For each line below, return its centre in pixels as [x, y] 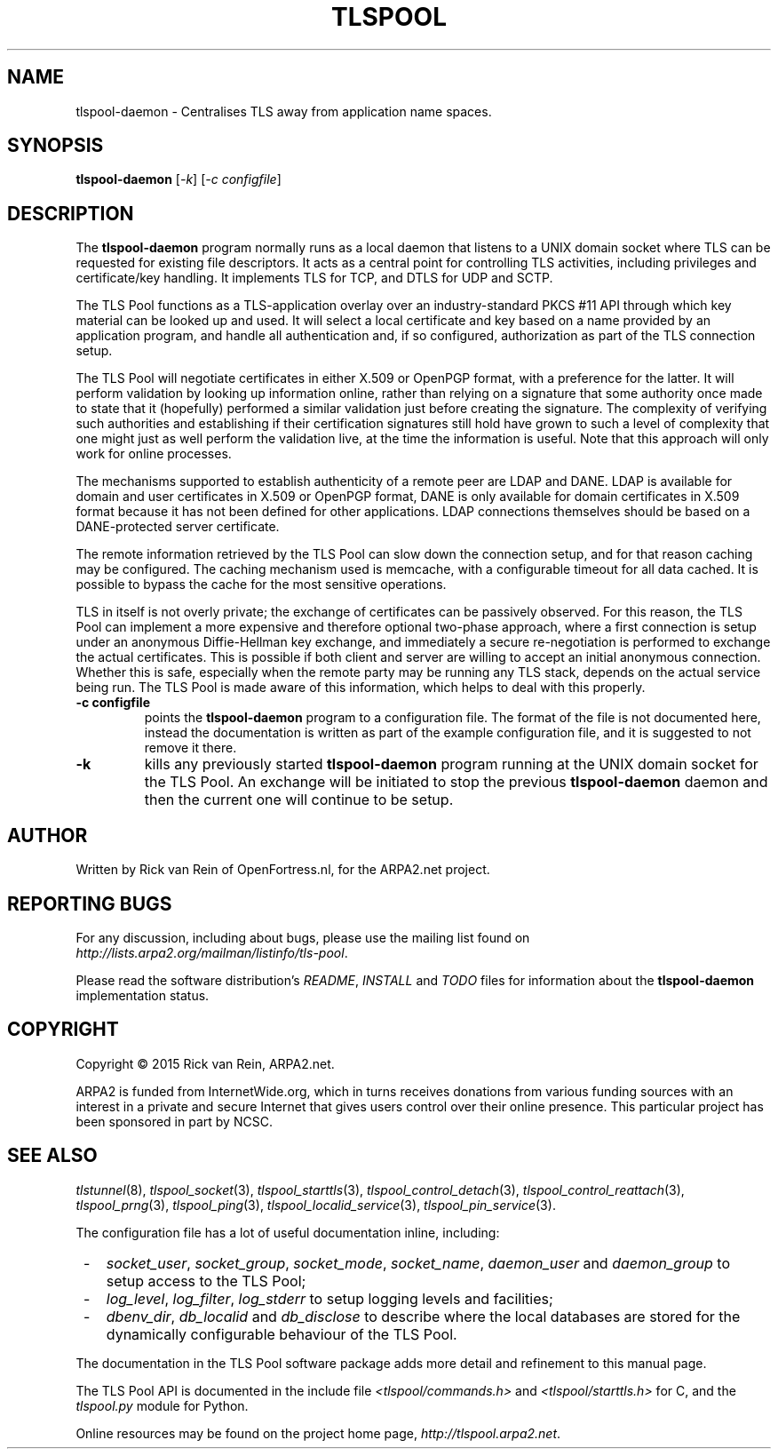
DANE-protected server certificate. [178, 527]
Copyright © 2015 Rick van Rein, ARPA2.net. [205, 1063]
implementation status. [143, 995]
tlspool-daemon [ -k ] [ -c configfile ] [179, 179]
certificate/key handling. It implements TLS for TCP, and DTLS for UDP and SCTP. [314, 278]
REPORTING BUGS [90, 903]
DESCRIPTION [71, 213]
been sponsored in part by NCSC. [174, 1121]
